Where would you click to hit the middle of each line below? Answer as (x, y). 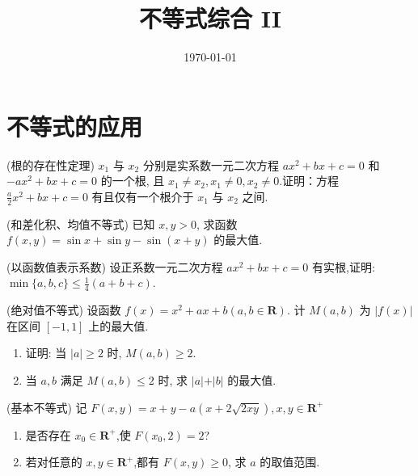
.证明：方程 (309, 181)
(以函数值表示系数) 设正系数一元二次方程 (115, 266)
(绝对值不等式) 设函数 (64, 310)
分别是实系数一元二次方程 (211, 164)
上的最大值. (118, 325)
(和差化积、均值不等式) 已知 (81, 223)
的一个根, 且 (133, 181)
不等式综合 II (210, 18)
